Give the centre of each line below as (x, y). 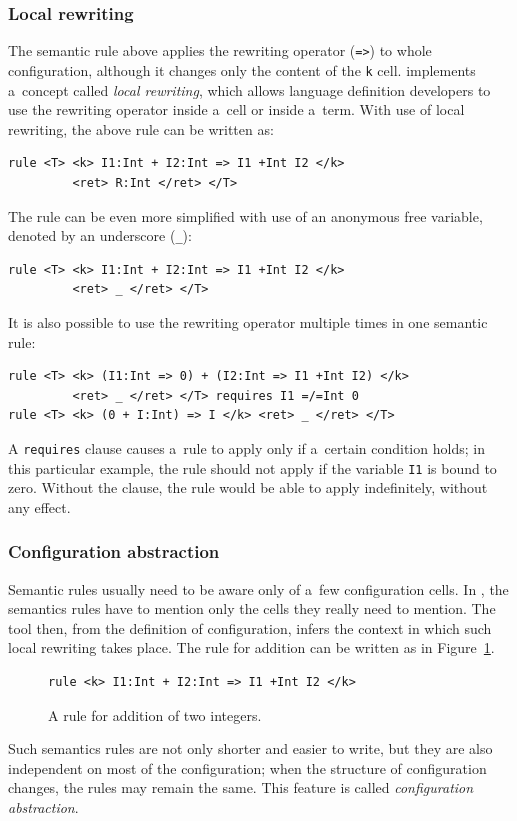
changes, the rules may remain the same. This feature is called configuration (241, 787)
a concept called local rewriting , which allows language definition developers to (249, 89)
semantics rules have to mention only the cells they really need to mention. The (252, 608)
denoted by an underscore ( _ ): (100, 235)
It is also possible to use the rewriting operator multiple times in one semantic (248, 321)
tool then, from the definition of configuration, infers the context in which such (250, 627)
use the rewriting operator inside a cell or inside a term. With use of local (236, 109)
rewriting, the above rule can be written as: (141, 128)
